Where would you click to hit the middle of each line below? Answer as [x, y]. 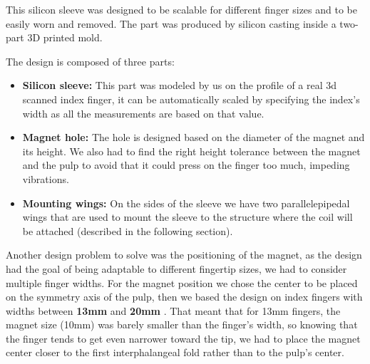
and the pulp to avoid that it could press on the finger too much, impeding [186, 165]
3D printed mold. [65, 37]
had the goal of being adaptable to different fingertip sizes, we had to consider [176, 268]
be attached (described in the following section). [128, 230]
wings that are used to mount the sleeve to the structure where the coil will [187, 217]
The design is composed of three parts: [90, 61]
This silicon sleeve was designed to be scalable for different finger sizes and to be [181, 9]
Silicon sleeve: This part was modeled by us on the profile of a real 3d [180, 85]
